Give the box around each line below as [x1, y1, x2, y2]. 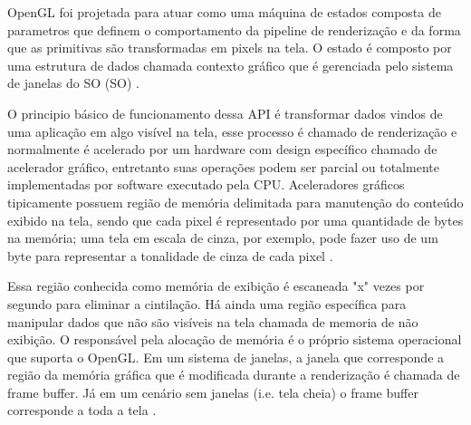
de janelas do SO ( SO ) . [7, 73, 139, 92]
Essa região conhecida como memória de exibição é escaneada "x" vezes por [7, 276, 425, 295]
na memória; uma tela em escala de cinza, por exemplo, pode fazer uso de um [7, 228, 438, 247]
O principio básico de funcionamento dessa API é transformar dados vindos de [7, 103, 443, 122]
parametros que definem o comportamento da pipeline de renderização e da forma [7, 20, 461, 39]
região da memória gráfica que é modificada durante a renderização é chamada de [7, 365, 460, 384]
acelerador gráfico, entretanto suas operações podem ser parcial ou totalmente [7, 157, 439, 176]
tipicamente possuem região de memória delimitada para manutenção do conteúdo [7, 192, 464, 211]
